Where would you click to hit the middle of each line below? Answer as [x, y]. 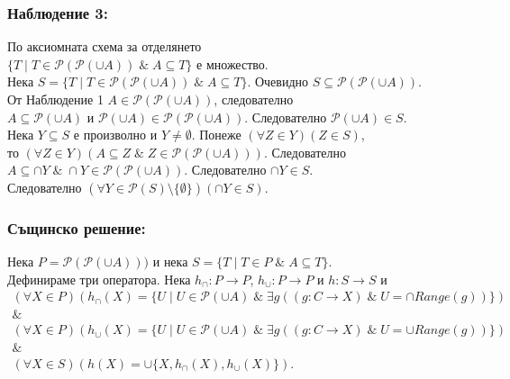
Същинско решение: [77, 227]
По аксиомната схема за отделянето [105, 46]
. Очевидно [278, 81]
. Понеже [216, 135]
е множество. [232, 63]
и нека [170, 262]
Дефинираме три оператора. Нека [99, 279]
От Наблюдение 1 [55, 99]
